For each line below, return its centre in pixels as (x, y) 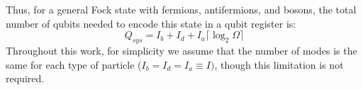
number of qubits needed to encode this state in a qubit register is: (151, 23)
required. (25, 78)
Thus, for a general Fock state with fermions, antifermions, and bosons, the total (181, 9)
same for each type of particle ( (74, 64)
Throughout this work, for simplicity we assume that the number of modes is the (181, 50)
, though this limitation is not (279, 64)
